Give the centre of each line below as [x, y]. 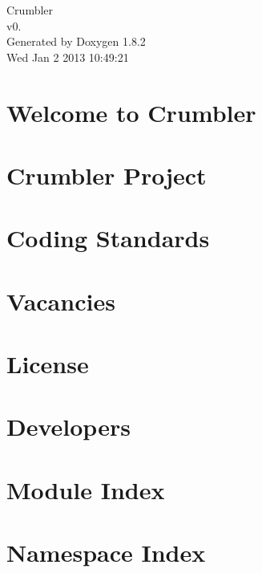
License [48, 364]
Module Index [86, 489]
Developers [69, 427]
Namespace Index [106, 553]
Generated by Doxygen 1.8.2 [76, 41]
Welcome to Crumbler [131, 112]
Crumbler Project [107, 175]
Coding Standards [108, 238]
